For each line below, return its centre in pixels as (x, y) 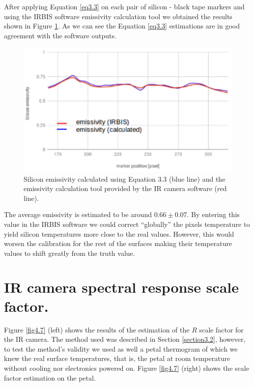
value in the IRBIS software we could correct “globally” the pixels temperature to (127, 224)
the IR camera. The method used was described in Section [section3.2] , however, (125, 339)
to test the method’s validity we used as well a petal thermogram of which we (121, 348)
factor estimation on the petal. (50, 377)
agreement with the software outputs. (60, 35)
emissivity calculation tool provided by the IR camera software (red (125, 188)
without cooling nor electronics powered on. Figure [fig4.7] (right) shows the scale (127, 368)
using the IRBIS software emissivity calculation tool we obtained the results (118, 16)
